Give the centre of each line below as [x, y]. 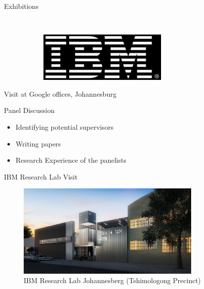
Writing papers [38, 143]
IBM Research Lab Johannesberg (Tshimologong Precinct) [112, 280]
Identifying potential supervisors [64, 126]
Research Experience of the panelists [71, 160]
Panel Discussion [29, 110]
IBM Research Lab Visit [41, 176]
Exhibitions [21, 6]
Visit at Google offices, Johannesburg [60, 93]
